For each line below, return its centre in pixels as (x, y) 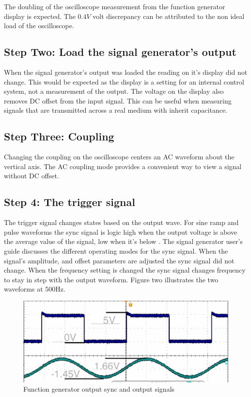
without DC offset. (31, 176)
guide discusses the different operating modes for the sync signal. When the (116, 250)
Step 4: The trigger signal (70, 202)
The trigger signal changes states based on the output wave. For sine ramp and (121, 222)
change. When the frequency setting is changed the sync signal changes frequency (125, 270)
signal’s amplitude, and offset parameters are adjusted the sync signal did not (119, 260)
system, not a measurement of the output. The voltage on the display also (114, 91)
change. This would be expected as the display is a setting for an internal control (124, 81)
